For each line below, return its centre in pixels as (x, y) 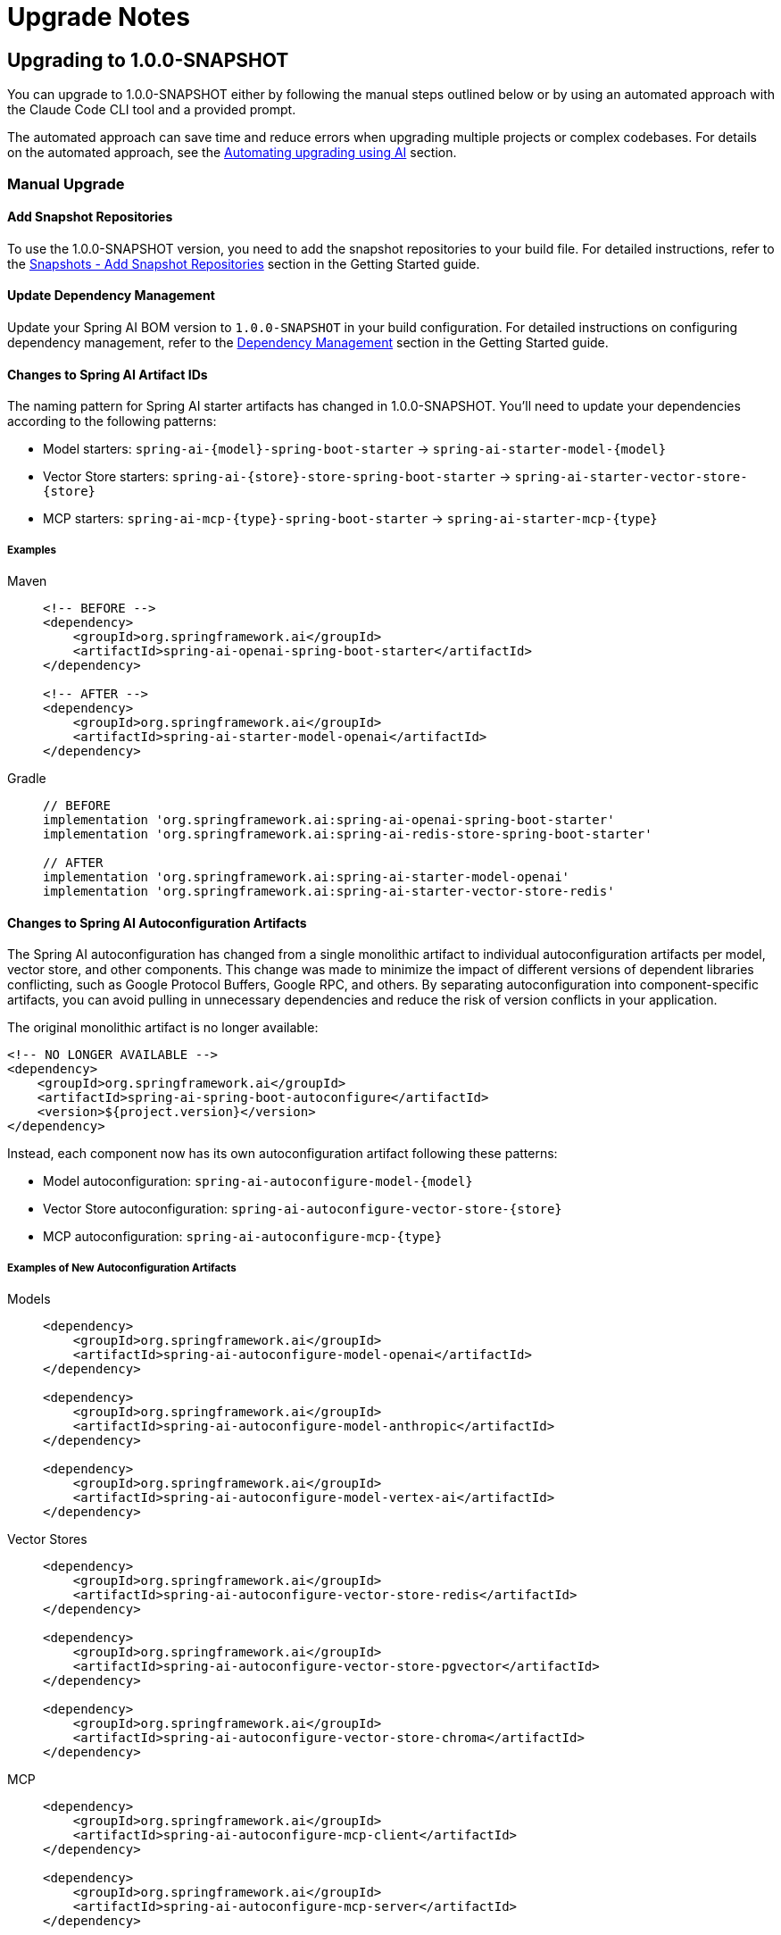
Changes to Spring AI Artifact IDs (108, 374)
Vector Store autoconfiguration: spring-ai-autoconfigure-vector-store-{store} (303, 1209)
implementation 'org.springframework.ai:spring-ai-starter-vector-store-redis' (329, 891)
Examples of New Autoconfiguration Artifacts (122, 1268)
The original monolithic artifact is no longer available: (163, 1028)
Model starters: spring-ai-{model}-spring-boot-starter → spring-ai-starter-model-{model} (355, 449)
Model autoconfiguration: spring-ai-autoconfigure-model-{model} (258, 1181)
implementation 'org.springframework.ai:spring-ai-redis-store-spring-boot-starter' (348, 834)
